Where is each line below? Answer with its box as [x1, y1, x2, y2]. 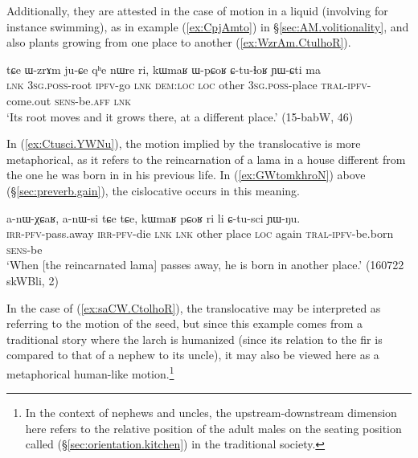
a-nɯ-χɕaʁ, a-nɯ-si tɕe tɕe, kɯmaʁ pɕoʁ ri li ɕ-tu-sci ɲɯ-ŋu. [6, 209, 301, 226]
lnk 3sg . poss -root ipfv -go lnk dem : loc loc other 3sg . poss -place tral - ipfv [6, 76, 367, 93]
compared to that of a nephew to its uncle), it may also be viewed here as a [6, 346, 379, 363]
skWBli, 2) [6, 272, 59, 288]
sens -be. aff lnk [54, 92, 132, 108]
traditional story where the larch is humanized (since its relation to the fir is [6, 330, 383, 347]
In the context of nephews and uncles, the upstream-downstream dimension [25, 404, 397, 421]
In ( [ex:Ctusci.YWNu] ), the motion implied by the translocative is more [6, 135, 361, 152]
